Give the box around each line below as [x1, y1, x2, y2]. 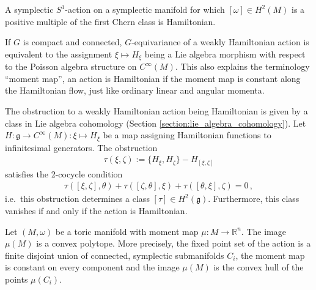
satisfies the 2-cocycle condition [5, 167, 123, 180]
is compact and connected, [23, 35, 122, 48]
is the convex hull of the [213, 261, 304, 273]
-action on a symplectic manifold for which [65, 3, 225, 15]
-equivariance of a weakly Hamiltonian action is [131, 35, 309, 48]
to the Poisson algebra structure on [5, 60, 137, 73]
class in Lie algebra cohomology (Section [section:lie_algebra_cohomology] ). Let [5, 116, 306, 129]
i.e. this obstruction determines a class [5, 192, 150, 205]
